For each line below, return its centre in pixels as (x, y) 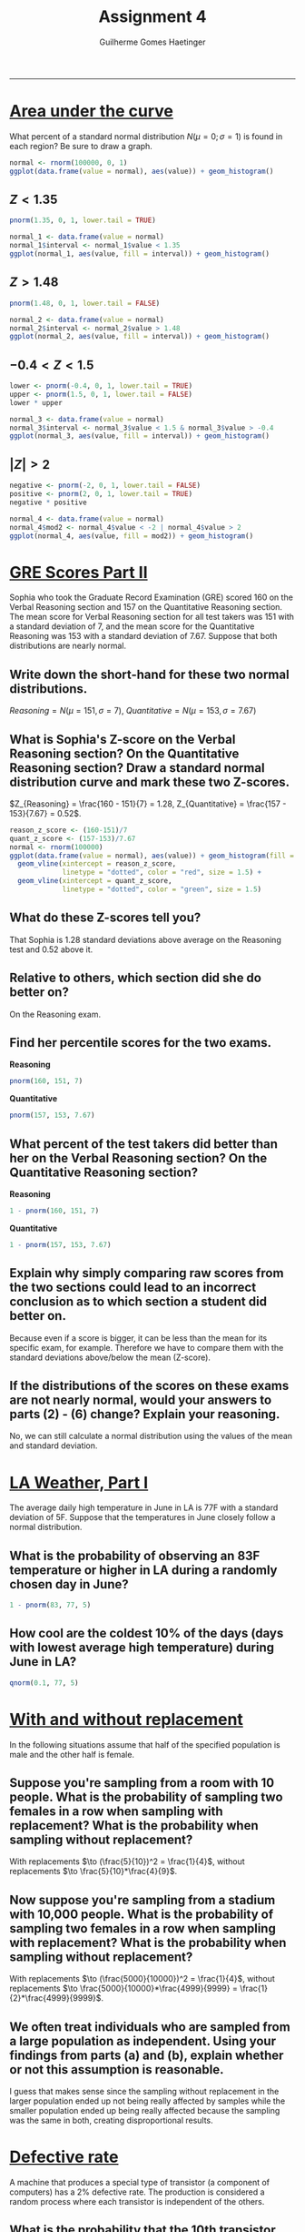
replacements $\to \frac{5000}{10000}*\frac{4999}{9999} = (123, 1989)
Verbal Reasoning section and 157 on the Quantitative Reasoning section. (146, 607)
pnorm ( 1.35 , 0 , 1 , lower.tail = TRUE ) (83, 220)
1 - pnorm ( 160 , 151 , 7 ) (54, 1211)
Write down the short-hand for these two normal (149, 674)
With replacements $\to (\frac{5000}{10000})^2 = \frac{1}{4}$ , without (142, 1979)
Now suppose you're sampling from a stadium (143, 1900)
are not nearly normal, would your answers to (141, 1400)
